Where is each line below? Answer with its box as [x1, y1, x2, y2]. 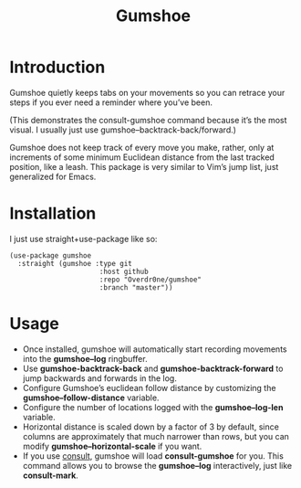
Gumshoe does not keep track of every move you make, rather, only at [9, 142, 275, 153]
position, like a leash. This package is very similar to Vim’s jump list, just [9, 161, 279, 172]
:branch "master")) [99, 282, 173, 292]
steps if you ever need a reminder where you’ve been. [9, 97, 213, 108]
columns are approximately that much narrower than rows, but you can [22, 430, 290, 441]
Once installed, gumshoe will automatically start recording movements [22, 344, 287, 355]
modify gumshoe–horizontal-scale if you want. [22, 440, 202, 451]
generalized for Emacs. [9, 171, 97, 182]
